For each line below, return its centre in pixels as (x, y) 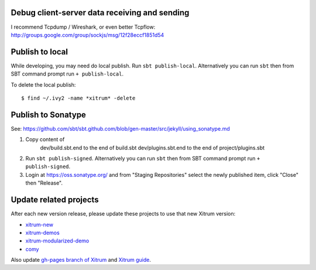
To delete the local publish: (43, 84)
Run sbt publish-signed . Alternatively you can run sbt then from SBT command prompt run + (143, 159)
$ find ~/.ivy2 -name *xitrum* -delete (78, 98)
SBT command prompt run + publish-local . (67, 74)
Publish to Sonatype (48, 115)
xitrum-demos (42, 233)
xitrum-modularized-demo (57, 241)
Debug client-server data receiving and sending (100, 13)
